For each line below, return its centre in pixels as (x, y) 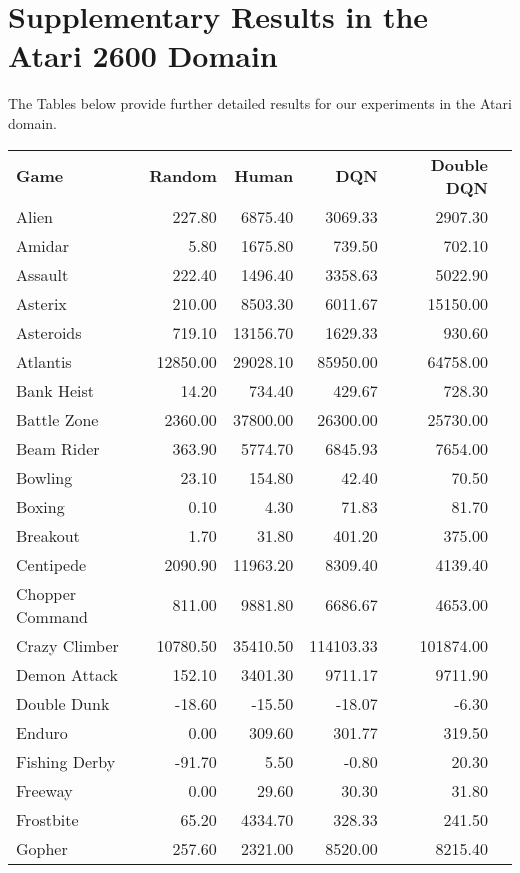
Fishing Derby (66, 761)
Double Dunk (63, 703)
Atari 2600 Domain (143, 55)
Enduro (42, 732)
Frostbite (47, 819)
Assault (42, 274)
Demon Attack (67, 674)
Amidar (42, 245)
